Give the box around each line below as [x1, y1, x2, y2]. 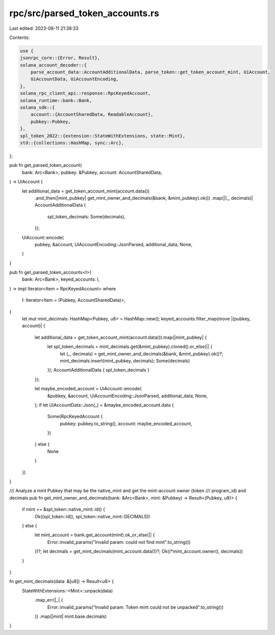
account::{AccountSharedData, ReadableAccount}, [30, 112, 154, 117]
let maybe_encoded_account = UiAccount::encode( [34, 386, 142, 392]
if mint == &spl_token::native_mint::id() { [22, 506, 106, 513]
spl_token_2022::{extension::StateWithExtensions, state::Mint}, [20, 133, 186, 139]
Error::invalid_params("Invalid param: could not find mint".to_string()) [47, 539, 191, 545]
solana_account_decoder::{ [20, 62, 87, 68]
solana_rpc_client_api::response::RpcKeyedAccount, [20, 90, 151, 96]
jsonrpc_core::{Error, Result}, [20, 55, 101, 61]
